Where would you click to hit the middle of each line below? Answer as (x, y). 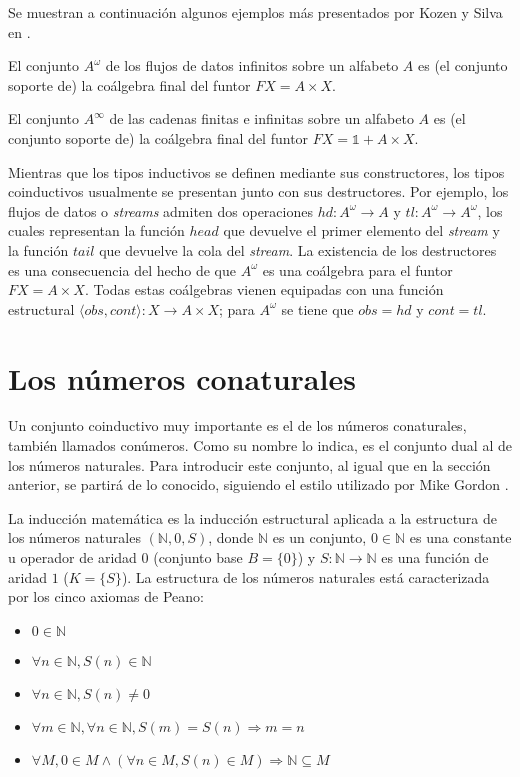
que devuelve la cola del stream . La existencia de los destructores (298, 249)
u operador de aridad (72, 557)
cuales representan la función (96, 230)
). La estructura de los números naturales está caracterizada (305, 576)
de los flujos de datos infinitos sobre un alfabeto (252, 65)
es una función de (435, 557)
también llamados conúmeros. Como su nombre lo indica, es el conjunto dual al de (260, 445)
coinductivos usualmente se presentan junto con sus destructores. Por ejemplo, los (258, 191)
